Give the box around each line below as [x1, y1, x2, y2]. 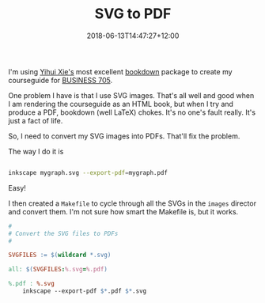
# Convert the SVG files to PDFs [8, 229, 119, 237]
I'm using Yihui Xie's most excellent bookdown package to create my [8, 66, 233, 76]
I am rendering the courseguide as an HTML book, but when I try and [8, 99, 233, 108]
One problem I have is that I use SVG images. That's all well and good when [8, 90, 255, 100]
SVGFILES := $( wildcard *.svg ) [8, 251, 112, 259]
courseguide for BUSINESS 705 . [8, 75, 113, 85]
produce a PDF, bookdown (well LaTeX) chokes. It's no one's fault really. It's [8, 108, 256, 117]
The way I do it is [8, 146, 64, 156]
